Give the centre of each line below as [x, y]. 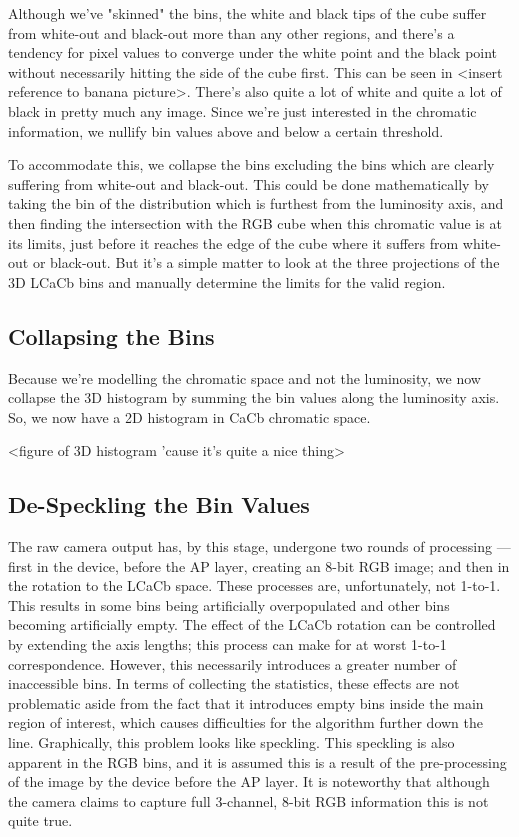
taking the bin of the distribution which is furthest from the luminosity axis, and [256, 203]
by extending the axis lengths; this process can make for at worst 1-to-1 [227, 644]
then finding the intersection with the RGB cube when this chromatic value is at [255, 222]
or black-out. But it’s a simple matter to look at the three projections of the [266, 262]
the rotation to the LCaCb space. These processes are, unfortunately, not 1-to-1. [254, 585]
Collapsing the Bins [111, 335]
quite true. [40, 820]
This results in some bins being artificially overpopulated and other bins [229, 604]
